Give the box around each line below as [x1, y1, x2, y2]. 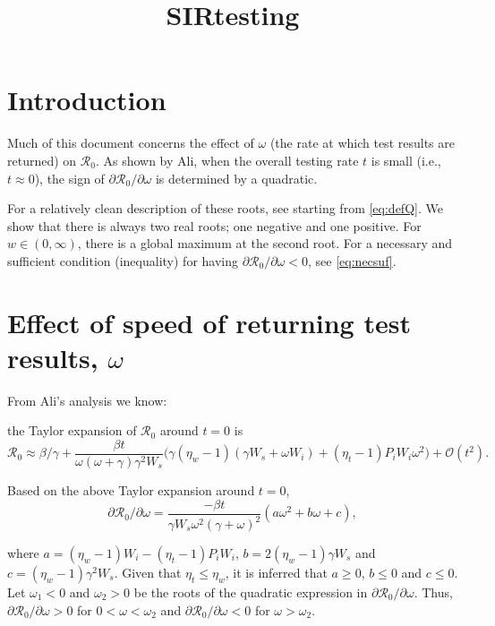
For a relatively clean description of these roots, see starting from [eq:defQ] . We [7, 199, 443, 218]
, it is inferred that [225, 563, 328, 582]
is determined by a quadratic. [155, 168, 318, 187]
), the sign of [34, 168, 105, 187]
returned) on [7, 150, 77, 169]
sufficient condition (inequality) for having [7, 251, 238, 270]
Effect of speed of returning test [7, 304, 411, 340]
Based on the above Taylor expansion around [7, 481, 255, 500]
